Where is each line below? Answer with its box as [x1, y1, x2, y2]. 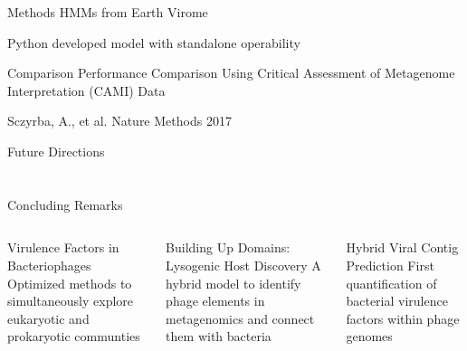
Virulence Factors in [7, 238, 119, 257]
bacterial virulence [346, 291, 448, 310]
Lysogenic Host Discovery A [166, 255, 321, 274]
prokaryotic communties [7, 327, 140, 346]
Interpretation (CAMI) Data [7, 81, 166, 100]
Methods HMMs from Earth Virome [7, 3, 208, 21]
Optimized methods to [7, 273, 132, 292]
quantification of [346, 273, 437, 292]
